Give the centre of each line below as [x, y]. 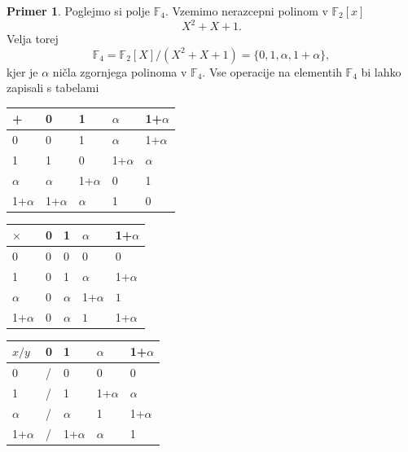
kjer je [22, 71]
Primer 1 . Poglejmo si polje [79, 11]
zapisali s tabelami [53, 88]
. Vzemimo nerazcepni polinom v [246, 11]
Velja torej [33, 39]
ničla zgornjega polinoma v [120, 71]
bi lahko [381, 71]
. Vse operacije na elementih [272, 71]
